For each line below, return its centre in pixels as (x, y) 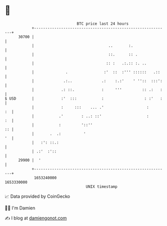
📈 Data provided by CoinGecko (37, 196)
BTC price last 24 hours (103, 24)
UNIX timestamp (102, 186)
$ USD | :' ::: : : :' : (84, 98)
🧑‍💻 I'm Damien (20, 208)
